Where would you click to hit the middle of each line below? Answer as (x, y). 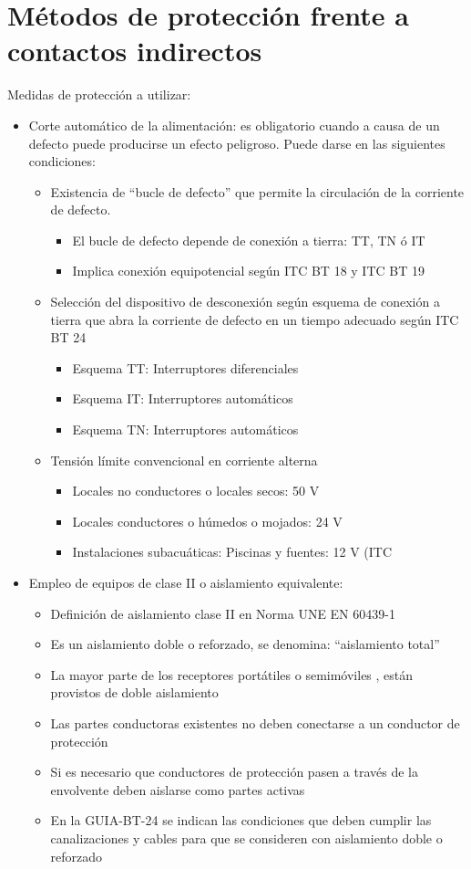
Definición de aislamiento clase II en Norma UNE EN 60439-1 (223, 613)
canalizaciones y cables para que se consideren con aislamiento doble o (246, 838)
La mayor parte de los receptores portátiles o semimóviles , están (232, 674)
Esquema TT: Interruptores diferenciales (185, 367)
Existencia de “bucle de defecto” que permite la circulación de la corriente (257, 191)
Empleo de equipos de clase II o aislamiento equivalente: (186, 582)
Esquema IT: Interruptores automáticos (183, 398)
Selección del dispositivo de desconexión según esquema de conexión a (245, 302)
